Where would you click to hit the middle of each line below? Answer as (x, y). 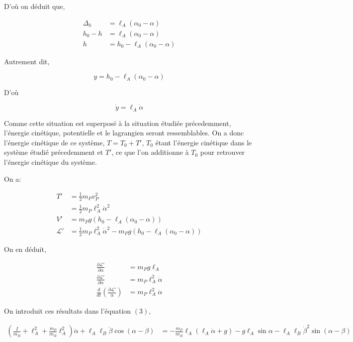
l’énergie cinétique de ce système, (54, 142)
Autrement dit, (27, 61)
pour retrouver (222, 152)
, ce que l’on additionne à (150, 152)
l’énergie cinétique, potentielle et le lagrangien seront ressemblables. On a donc (124, 133)
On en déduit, (25, 249)
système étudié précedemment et (54, 152)
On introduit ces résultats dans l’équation (68, 311)
